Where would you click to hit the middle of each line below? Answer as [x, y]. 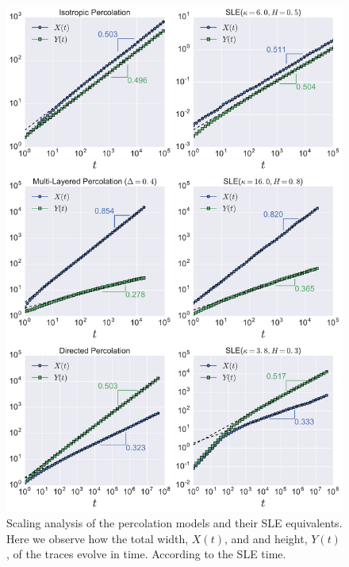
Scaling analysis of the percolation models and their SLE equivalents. [174, 523]
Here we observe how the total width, [98, 538]
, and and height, [266, 538]
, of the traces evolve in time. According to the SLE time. [146, 554]
